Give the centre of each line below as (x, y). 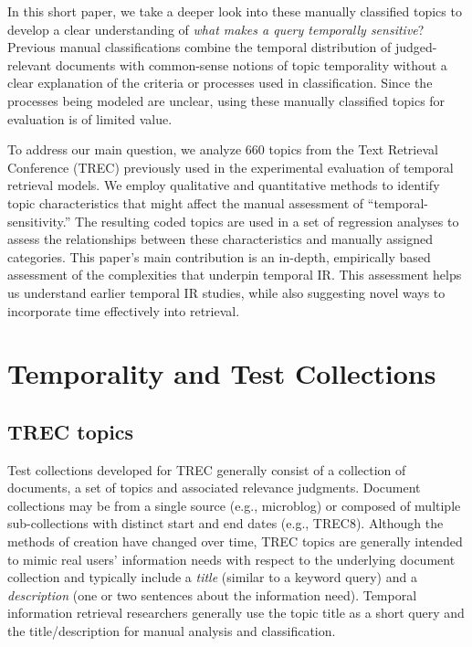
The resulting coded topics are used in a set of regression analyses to (267, 221)
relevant (30, 64)
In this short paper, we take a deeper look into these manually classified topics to (235, 11)
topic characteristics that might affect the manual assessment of (186, 202)
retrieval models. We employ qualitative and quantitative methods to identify (224, 185)
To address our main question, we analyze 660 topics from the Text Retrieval (223, 149)
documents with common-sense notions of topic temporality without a (251, 64)
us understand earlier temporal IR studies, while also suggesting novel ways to (226, 292)
